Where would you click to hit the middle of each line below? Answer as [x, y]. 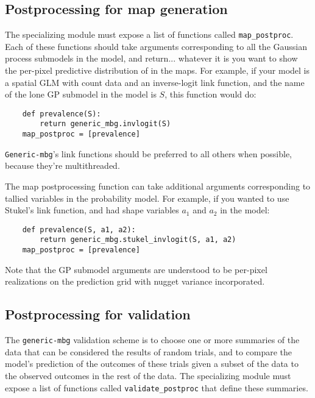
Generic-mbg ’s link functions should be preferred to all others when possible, [149, 153]
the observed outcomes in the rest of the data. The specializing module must [148, 376]
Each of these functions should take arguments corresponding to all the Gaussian [156, 46]
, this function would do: [211, 94]
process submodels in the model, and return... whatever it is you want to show [151, 58]
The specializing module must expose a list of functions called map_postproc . [149, 34]
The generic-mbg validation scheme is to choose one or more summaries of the [152, 340]
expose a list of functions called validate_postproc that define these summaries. [157, 387]
